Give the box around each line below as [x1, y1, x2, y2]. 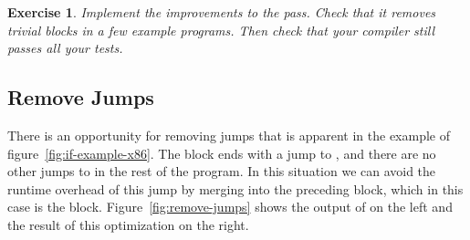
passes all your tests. [7, 38, 123, 57]
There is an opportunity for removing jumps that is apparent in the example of [7, 125, 451, 144]
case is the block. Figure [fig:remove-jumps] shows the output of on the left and [7, 197, 453, 216]
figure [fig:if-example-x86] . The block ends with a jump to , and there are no [7, 143, 436, 162]
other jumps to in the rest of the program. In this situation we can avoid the [7, 162, 436, 181]
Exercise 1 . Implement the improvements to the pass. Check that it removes [7, 3, 436, 21]
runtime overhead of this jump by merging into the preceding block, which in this [7, 179, 464, 198]
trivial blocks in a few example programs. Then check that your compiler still [7, 20, 434, 39]
